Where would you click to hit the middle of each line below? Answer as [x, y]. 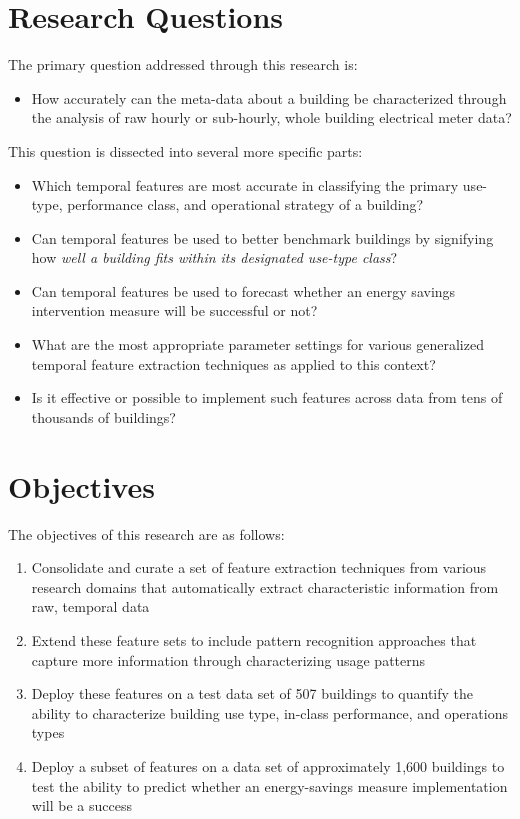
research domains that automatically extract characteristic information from [265, 586]
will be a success [81, 805]
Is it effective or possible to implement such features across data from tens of [267, 397]
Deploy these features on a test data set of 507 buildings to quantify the [252, 693]
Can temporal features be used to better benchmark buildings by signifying [262, 237]
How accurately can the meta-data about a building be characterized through [269, 97]
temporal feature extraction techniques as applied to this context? [233, 363]
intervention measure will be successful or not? [174, 310]
